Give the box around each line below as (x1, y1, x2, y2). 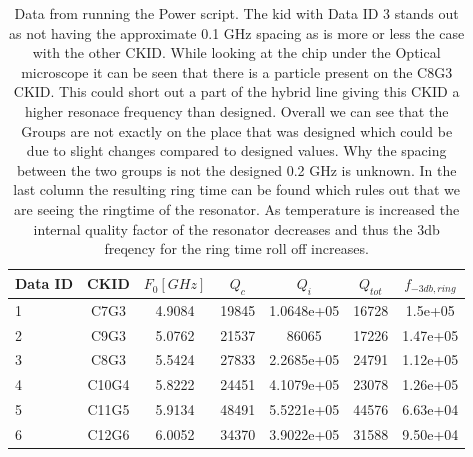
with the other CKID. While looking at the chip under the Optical (32, 42, 441, 63)
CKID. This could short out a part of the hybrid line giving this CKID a (13, 81, 460, 102)
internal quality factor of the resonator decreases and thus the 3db (33, 218, 440, 239)
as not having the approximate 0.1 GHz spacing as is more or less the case (9, 22, 465, 43)
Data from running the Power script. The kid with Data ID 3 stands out (14, 3, 459, 23)
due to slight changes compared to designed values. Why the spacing (26, 140, 447, 161)
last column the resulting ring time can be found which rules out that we (13, 179, 461, 200)
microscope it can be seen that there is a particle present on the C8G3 (21, 61, 453, 82)
